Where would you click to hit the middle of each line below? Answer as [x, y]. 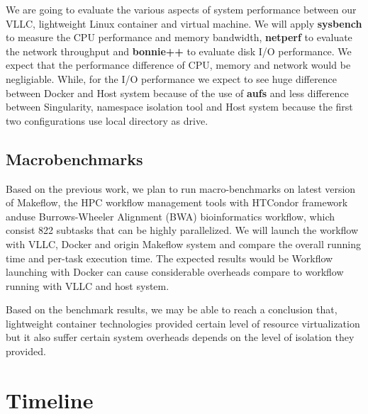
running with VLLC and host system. [88, 285]
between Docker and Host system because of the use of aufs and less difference [177, 93]
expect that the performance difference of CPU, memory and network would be [178, 65]
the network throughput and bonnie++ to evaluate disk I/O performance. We [179, 51]
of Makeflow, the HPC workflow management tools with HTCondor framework [177, 202]
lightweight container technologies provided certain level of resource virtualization [183, 323]
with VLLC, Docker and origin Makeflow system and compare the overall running [184, 244]
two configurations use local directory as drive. [107, 120]
